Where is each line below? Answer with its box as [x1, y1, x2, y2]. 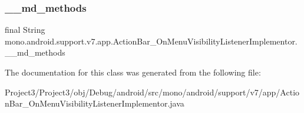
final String [5, 23, 45, 36]
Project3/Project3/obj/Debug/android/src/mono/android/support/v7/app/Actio [5, 85, 300, 98]
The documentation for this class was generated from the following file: [5, 66, 261, 78]
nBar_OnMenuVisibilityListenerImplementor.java [5, 97, 184, 109]
